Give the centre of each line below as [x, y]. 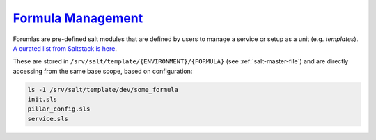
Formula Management [78, 18]
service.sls [48, 119]
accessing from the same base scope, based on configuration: [103, 71]
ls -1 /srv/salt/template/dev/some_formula [103, 90]
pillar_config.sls [59, 109]
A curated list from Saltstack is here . [65, 48]
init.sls [42, 100]
